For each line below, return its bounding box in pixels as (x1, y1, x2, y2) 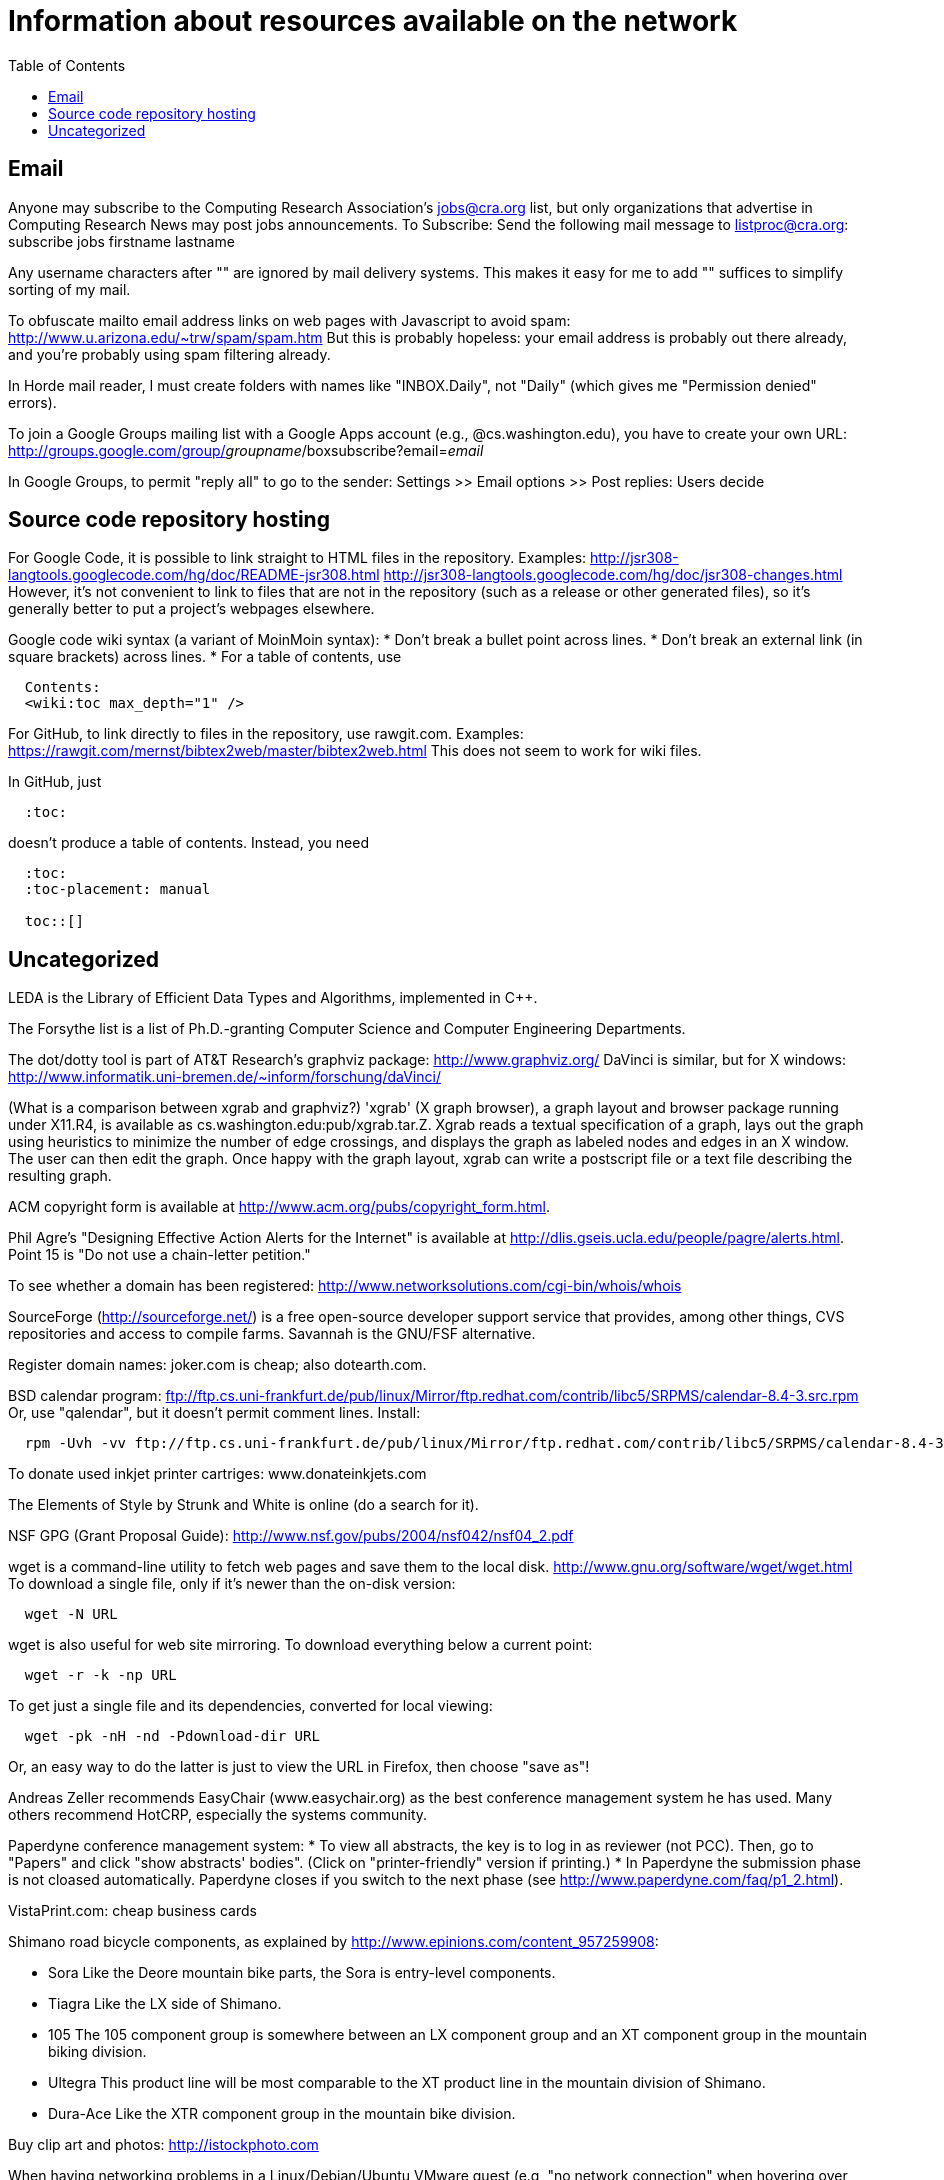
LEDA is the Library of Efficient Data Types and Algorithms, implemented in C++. (8, 989, 538, 1007)
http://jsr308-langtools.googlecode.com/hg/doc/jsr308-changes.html (383, 566, 843, 584)
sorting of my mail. (8, 280, 131, 298)
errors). (8, 393, 57, 411)
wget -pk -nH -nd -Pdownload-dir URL (24, 1728, 320, 1745)
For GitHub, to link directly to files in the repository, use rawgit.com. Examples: (8, 725, 524, 743)
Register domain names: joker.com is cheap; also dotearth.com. (8, 1356, 427, 1374)
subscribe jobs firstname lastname (8, 232, 235, 250)
